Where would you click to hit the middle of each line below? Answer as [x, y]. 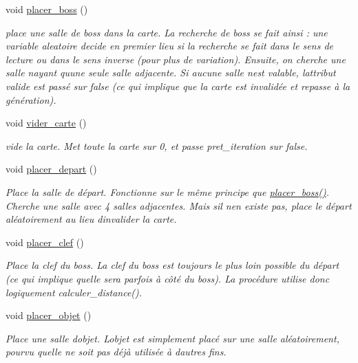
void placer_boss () [47, 9]
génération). [31, 99]
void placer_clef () [45, 242]
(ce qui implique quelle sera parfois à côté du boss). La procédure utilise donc [168, 278]
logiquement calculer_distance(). [74, 292]
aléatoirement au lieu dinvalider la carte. [91, 219]
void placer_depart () [51, 169]
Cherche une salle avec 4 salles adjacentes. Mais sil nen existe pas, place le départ [179, 205]
